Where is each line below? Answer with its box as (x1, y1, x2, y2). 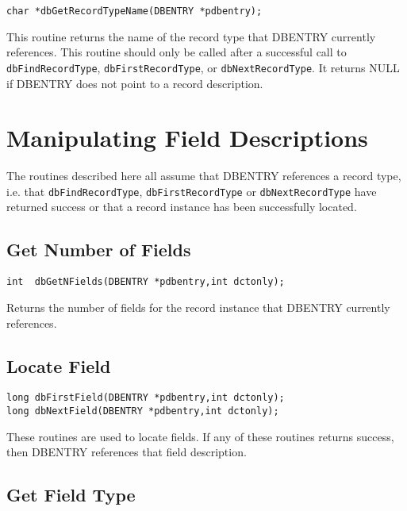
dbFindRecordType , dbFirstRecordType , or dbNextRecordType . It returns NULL (6, 59, 400, 75)
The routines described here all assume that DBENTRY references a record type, (6, 167, 401, 184)
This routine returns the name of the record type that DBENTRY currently (6, 28, 376, 44)
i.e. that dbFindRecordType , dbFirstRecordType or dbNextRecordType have (6, 182, 377, 199)
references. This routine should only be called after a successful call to (6, 44, 347, 60)
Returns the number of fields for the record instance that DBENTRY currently (6, 298, 390, 315)
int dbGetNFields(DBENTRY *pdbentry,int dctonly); (6, 276, 285, 288)
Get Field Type (6, 482, 136, 507)
